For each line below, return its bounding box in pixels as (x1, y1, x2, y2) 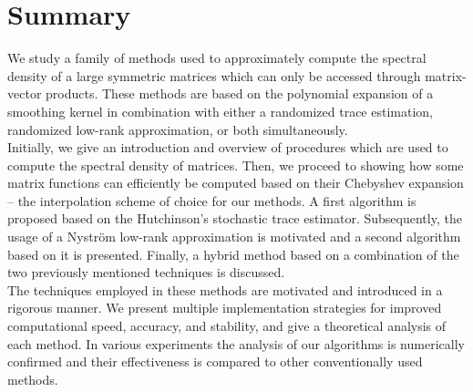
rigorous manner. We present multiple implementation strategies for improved (7, 298, 442, 317)
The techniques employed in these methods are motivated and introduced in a (7, 280, 443, 299)
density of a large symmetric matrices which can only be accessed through (7, 66, 421, 85)
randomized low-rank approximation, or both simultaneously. (7, 119, 348, 139)
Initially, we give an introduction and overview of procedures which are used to (7, 138, 448, 157)
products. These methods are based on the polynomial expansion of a (46, 84, 434, 103)
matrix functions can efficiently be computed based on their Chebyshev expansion (7, 173, 464, 192)
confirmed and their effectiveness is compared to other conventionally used (7, 352, 423, 371)
